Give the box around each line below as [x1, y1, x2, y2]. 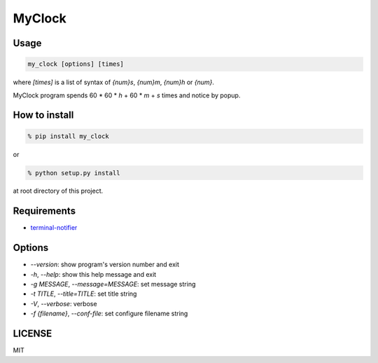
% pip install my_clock [27, 132, 110, 140]
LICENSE [13, 328, 52, 340]
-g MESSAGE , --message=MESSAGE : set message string [30, 280, 196, 289]
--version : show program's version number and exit [30, 260, 180, 269]
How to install [13, 109, 74, 121]
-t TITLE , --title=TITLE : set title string [30, 289, 137, 298]
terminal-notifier [30, 224, 78, 232]
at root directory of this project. [13, 186, 104, 196]
